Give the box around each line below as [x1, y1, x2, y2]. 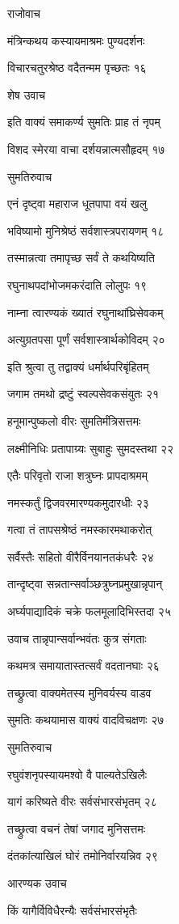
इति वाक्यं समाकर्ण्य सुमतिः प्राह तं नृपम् [7, 113, 160, 130]
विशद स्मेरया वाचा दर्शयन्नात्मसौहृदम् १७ [7, 140, 165, 157]
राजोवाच [7, 5, 40, 21]
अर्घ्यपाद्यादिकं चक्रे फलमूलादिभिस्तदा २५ [7, 603, 171, 620]
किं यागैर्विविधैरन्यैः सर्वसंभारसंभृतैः [7, 901, 137, 918]
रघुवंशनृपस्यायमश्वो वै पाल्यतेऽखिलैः [7, 765, 147, 782]
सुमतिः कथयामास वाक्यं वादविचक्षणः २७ [7, 711, 164, 728]
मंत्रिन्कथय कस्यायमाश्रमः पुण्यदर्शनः [7, 32, 145, 49]
